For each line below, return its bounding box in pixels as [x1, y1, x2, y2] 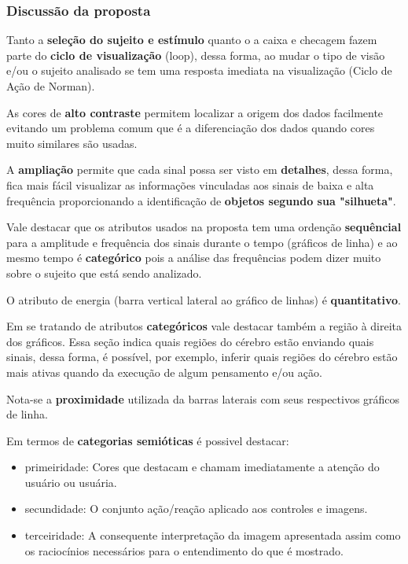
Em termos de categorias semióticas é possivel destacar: [6, 432, 289, 448]
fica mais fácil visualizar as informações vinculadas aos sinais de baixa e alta [6, 176, 374, 193]
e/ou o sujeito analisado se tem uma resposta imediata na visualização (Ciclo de [6, 62, 392, 79]
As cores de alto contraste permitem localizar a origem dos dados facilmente [6, 104, 384, 120]
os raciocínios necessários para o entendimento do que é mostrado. [24, 542, 344, 558]
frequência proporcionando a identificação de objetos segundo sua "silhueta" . [6, 192, 396, 208]
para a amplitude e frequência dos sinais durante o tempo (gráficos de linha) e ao [6, 234, 398, 250]
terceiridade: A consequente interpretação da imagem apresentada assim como [24, 527, 401, 544]
